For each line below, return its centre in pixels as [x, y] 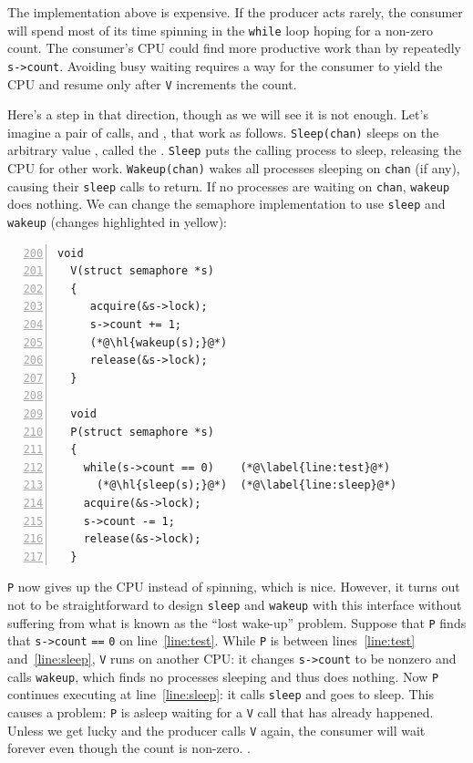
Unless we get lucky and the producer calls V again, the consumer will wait [216, 730]
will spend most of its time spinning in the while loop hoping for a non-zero [221, 30]
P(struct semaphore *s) [142, 432]
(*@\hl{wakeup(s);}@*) [159, 342]
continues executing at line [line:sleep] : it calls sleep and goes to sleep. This [221, 694]
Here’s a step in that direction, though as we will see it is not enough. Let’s [218, 114]
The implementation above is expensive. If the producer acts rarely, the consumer [235, 12]
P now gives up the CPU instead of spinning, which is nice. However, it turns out [234, 587]
